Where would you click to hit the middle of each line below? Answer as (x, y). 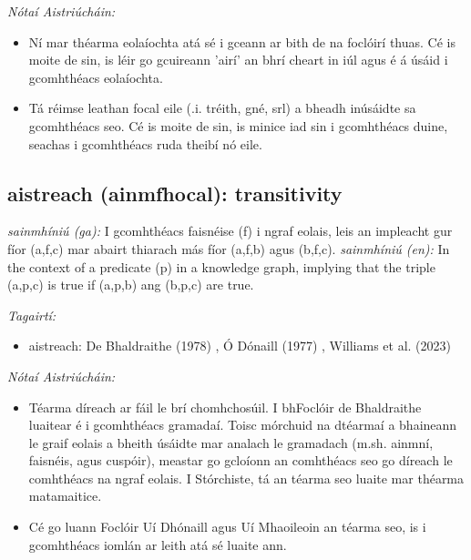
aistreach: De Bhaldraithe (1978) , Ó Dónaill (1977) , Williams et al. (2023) (240, 346)
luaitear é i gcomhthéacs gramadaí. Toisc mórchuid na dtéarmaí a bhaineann (243, 425)
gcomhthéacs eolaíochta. (96, 77)
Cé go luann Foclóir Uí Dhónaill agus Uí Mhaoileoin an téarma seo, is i (227, 527)
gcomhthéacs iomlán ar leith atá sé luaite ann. (158, 544)
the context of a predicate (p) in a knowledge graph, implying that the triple (221, 266)
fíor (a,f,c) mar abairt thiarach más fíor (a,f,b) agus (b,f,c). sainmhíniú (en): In (229, 248)
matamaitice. (65, 496)
